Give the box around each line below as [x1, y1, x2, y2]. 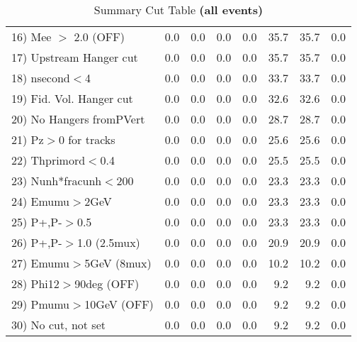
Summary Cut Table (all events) [93, 1, 263, 18]
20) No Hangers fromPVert [11, 111, 145, 127]
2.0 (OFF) [74, 28, 125, 45]
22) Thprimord [11, 152, 86, 168]
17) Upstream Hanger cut [11, 49, 138, 65]
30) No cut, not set [11, 316, 106, 333]
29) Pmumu [11, 296, 70, 312]
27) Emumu [11, 255, 70, 271]
